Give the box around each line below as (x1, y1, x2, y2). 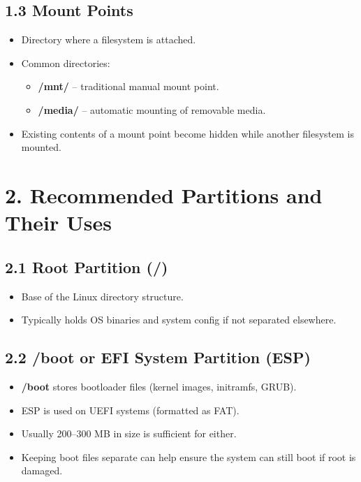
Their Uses (5, 208, 112, 237)
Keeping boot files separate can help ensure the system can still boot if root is (21, 449, 356, 464)
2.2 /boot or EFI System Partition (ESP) (5, 346, 311, 368)
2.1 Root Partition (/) (5, 256, 168, 277)
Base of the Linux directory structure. (21, 289, 184, 303)
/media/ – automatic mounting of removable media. (38, 102, 266, 117)
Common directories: (21, 55, 110, 70)
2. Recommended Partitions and (5, 180, 323, 209)
